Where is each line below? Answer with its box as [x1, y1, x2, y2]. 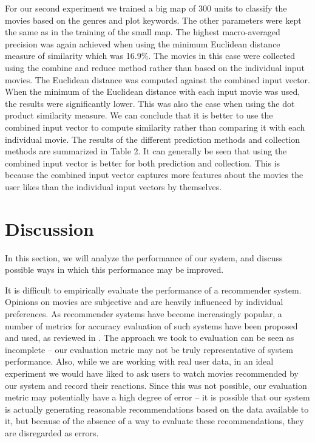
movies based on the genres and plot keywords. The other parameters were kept [5, 13, 302, 26]
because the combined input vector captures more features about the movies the [5, 168, 303, 181]
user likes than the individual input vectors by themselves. [5, 180, 222, 193]
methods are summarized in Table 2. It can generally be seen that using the [5, 145, 287, 157]
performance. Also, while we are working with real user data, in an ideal [5, 355, 274, 368]
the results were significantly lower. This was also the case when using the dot [5, 97, 295, 109]
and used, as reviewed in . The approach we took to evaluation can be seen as [5, 331, 294, 344]
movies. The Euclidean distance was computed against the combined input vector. [5, 73, 310, 86]
